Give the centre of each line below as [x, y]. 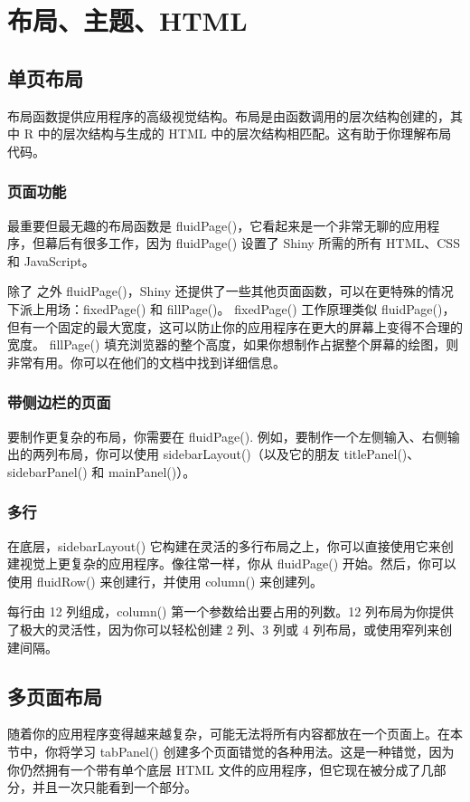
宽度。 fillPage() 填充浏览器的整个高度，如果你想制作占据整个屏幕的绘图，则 [233, 344]
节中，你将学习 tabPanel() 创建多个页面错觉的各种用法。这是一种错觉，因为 [231, 751]
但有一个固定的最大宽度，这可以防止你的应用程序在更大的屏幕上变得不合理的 [235, 326]
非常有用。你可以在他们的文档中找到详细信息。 [146, 362]
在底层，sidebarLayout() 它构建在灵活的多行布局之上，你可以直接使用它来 [224, 545]
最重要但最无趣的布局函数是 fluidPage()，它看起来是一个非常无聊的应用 [217, 225]
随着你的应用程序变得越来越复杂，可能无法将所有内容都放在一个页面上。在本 [235, 734]
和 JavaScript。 [51, 260]
